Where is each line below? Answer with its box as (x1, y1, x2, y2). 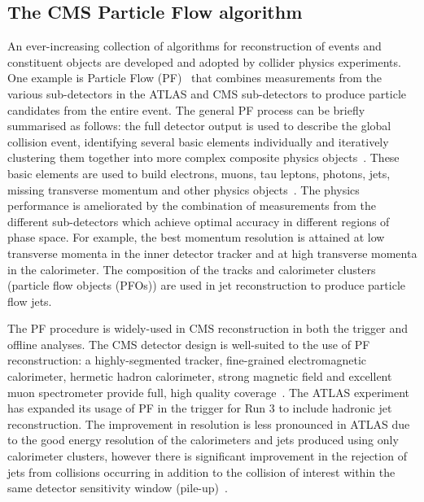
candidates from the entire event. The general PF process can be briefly (7, 101, 365, 118)
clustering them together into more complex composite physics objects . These (7, 149, 400, 166)
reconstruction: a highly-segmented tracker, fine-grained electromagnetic (7, 351, 366, 369)
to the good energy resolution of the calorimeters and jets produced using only (7, 431, 399, 448)
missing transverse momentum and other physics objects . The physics (7, 181, 360, 198)
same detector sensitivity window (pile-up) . (7, 479, 228, 496)
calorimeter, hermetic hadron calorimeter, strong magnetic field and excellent (7, 368, 392, 385)
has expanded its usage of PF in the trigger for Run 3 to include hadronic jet (7, 399, 392, 417)
